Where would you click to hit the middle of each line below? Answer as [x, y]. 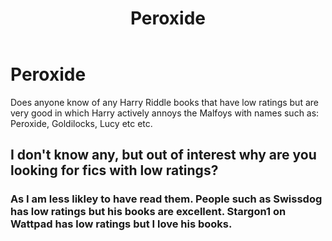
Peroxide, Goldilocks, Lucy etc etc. [81, 123]
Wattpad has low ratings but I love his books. [121, 224]
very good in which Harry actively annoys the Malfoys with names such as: [165, 113]
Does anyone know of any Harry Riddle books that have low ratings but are [164, 102]
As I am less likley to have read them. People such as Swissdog [166, 199]
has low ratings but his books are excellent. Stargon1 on [148, 212]
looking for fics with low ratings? [114, 170]
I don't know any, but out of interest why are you [163, 155]
